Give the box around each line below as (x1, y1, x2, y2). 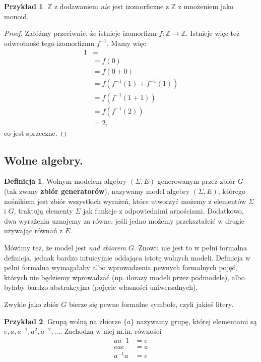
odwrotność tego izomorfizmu (4, 37, 95, 48)
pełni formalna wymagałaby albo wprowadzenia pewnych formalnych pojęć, (4, 262, 237, 273)
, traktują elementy (14, 205, 73, 216)
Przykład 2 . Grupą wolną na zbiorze (4, 316, 121, 326)
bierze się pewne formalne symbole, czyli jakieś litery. (69, 298, 234, 309)
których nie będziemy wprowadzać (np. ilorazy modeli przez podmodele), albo (4, 272, 245, 282)
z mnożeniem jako (178, 1, 234, 11)
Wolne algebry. (4, 152, 83, 168)
